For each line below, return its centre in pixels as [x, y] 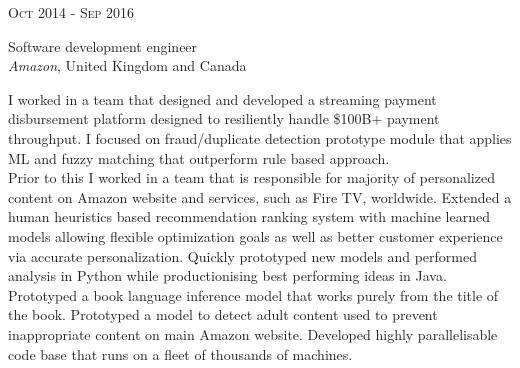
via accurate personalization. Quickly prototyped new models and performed [242, 255]
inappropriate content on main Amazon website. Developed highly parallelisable [253, 333]
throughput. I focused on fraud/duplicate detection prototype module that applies [260, 137]
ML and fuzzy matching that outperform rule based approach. [199, 157]
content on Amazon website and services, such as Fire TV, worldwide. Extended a [260, 196]
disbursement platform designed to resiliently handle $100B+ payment [224, 118]
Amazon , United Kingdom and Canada [127, 65]
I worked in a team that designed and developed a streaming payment [222, 98]
